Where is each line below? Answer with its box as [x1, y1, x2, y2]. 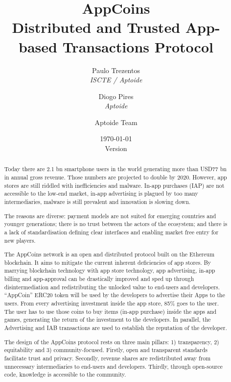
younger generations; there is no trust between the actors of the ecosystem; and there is [4, 220, 228, 228]
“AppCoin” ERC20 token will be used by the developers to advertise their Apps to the [4, 291, 225, 299]
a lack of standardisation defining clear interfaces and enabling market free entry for [4, 228, 219, 236]
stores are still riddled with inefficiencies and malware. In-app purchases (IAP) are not [4, 181, 225, 189]
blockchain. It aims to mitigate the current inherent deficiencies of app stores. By [4, 258, 211, 266]
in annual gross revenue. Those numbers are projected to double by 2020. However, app [4, 173, 227, 181]
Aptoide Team [94, 117, 138, 127]
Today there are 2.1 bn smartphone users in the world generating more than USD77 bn [4, 165, 227, 173]
